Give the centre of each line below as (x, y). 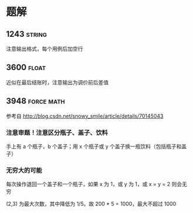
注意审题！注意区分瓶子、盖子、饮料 (57, 132)
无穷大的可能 (24, 170)
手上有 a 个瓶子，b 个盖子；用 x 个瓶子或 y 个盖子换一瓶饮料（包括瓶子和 (94, 146)
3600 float (26, 68)
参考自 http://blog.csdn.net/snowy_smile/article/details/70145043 (85, 116)
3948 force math (36, 101)
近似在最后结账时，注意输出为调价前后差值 (57, 82)
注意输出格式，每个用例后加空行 (44, 49)
